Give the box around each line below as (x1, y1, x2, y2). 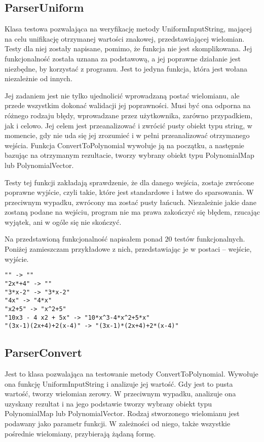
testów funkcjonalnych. (174, 233, 245, 244)
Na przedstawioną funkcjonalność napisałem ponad (5, 233, 163, 244)
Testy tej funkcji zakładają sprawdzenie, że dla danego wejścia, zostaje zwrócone (5, 177, 254, 187)
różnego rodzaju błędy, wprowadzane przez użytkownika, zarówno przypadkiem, (5, 110, 253, 120)
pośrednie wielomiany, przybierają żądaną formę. (5, 428, 156, 438)
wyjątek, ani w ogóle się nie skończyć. (5, 216, 122, 227)
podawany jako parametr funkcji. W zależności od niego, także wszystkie (5, 418, 231, 429)
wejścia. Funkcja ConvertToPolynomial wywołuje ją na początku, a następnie (5, 140, 244, 150)
